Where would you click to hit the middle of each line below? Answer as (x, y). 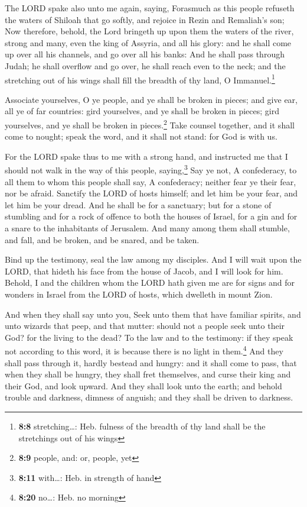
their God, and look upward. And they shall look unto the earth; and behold (143, 385)
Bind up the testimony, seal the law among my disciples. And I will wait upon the (153, 259)
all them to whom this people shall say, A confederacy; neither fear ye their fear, (151, 181)
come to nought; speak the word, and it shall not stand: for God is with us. (141, 136)
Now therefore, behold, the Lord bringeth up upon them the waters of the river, (149, 31)
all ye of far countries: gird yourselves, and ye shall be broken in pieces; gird (142, 111)
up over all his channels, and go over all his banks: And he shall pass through (145, 54)
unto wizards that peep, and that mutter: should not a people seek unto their (145, 326)
